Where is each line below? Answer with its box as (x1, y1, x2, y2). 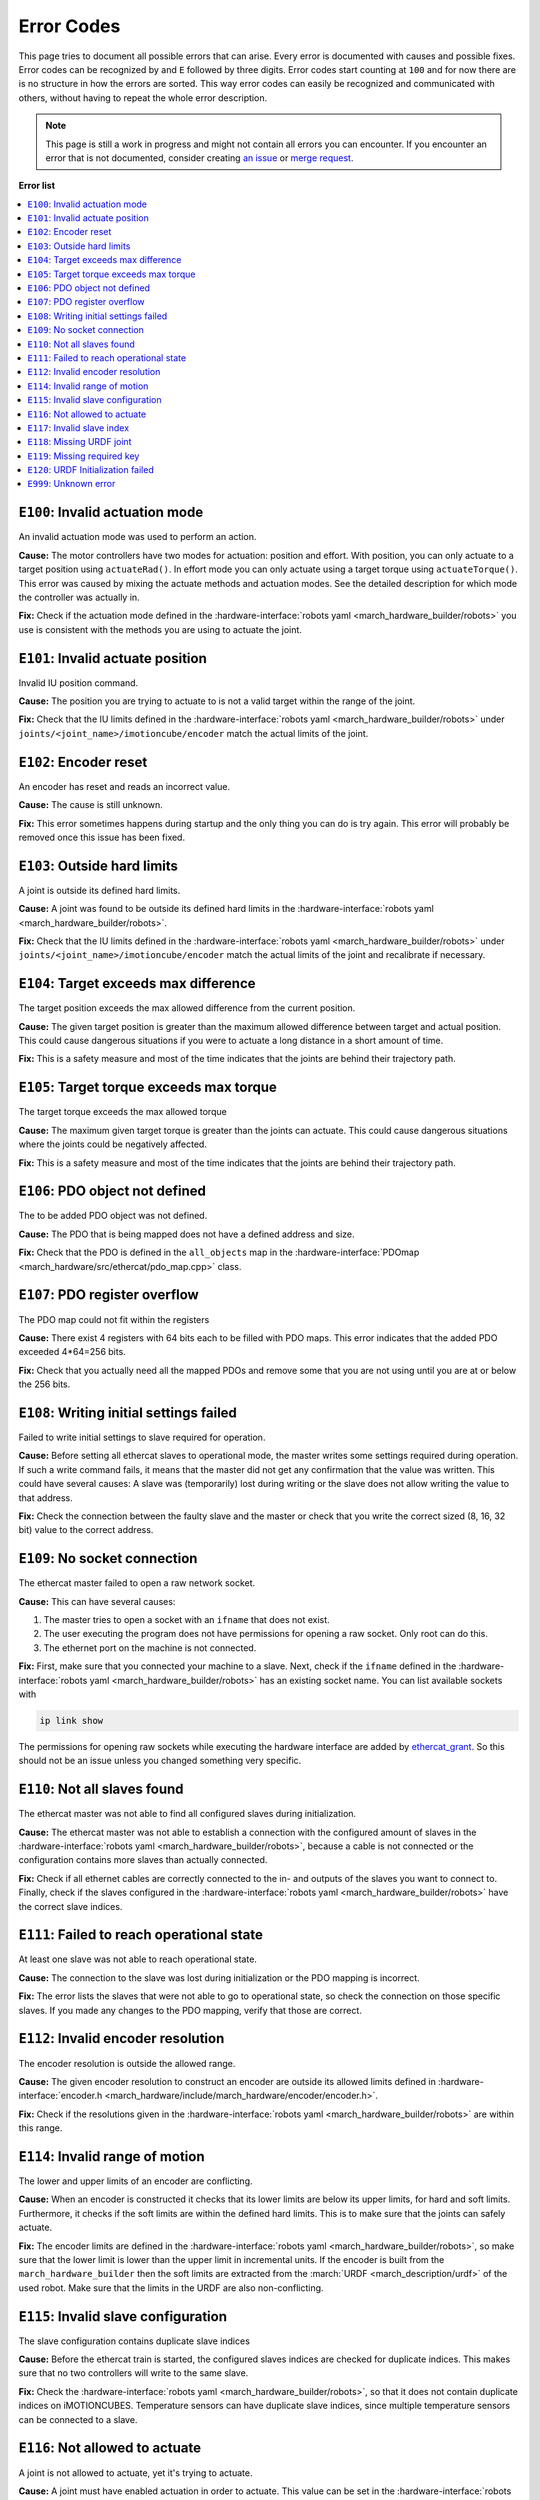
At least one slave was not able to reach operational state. (18, 1953, 257, 1965)
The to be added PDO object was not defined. (18, 1210, 208, 1222)
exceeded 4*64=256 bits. (18, 1346, 127, 1358)
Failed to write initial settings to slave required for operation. (18, 1431, 266, 1443)
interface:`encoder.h (18, 2090, 103, 2102)
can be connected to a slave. (18, 2413, 138, 2425)
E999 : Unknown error (27, 478, 116, 490)
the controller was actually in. (18, 591, 140, 603)
